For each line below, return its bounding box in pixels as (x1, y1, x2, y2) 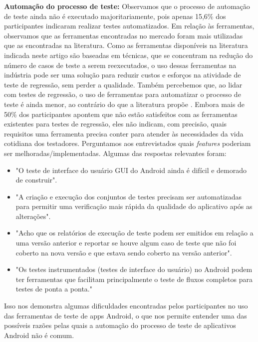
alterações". (15, 210, 51, 221)
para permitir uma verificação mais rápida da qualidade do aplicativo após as (15, 201, 253, 211)
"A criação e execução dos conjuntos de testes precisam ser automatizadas (15, 191, 242, 201)
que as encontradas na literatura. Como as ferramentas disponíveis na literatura (4, 40, 248, 50)
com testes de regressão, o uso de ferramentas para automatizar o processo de (4, 89, 241, 99)
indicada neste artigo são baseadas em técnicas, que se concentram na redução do (4, 49, 253, 60)
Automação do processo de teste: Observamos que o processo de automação (4, 1, 250, 11)
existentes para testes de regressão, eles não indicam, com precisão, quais (4, 118, 227, 129)
